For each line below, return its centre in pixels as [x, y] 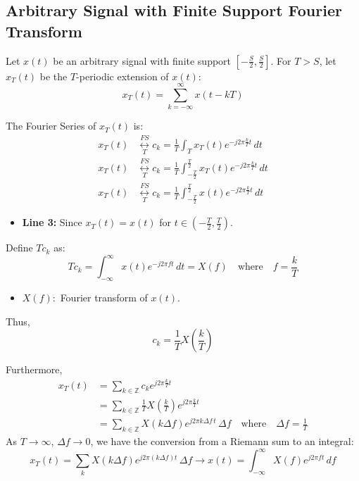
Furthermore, [34, 369]
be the [53, 76]
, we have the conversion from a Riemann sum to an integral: [222, 441]
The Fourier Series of [51, 126]
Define [19, 248]
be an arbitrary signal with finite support [142, 60]
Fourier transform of [104, 297]
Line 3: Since [52, 222]
